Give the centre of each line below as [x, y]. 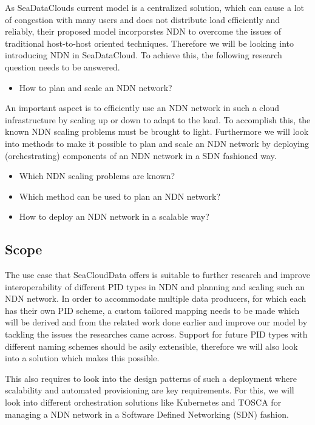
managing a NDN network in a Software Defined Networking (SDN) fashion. [147, 414]
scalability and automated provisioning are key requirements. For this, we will [150, 390]
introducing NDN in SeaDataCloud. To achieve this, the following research [144, 55]
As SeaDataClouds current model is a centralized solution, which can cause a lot [154, 7]
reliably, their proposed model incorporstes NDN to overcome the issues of [143, 31]
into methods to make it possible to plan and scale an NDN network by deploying [157, 143]
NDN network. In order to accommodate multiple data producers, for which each [156, 298]
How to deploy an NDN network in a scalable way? [114, 216]
